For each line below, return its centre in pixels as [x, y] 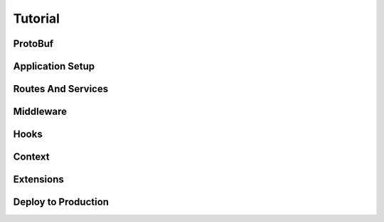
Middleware [40, 112]
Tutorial [37, 18]
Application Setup [54, 66]
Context [31, 157]
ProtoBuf [33, 44]
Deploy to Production [61, 202]
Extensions [38, 180]
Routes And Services [61, 89]
